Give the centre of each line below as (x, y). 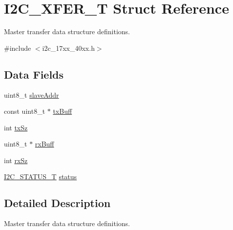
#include (18, 48)
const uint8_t (25, 111)
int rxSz (16, 160)
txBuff (63, 111)
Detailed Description (57, 203)
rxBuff (44, 144)
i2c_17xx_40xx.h (68, 48)
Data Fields (34, 74)
